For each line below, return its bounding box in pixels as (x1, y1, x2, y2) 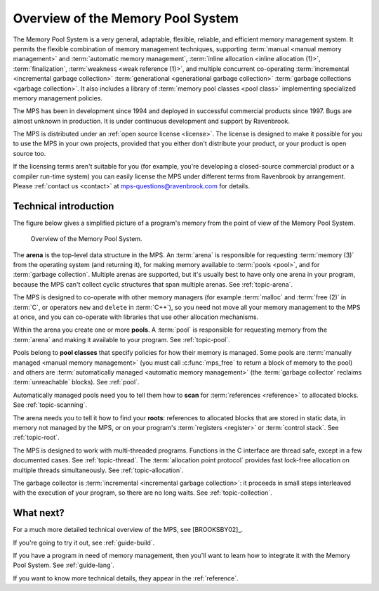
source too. (13, 149, 46, 157)
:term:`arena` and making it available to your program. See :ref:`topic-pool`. (13, 335, 231, 344)
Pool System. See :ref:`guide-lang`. (13, 561, 115, 569)
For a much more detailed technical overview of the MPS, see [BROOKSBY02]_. (13, 526, 244, 534)
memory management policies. (13, 93, 103, 102)
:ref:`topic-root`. (13, 433, 60, 442)
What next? (13, 507, 65, 519)
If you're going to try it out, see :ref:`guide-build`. (13, 538, 155, 547)
